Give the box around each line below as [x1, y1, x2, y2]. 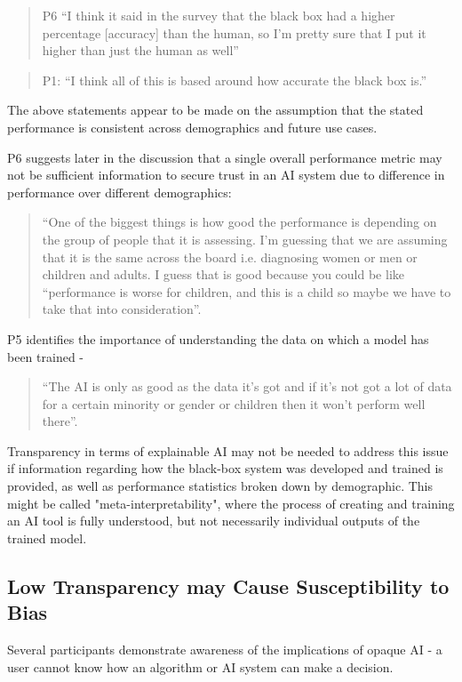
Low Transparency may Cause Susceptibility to [7, 572, 450, 599]
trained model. [7, 528, 87, 547]
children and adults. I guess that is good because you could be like [42, 265, 404, 284]
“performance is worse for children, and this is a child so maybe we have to [42, 282, 451, 301]
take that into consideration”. [42, 300, 202, 318]
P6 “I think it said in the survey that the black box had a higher [42, 6, 395, 24]
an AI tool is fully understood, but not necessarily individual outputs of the [7, 511, 420, 530]
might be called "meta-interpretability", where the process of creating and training [7, 493, 455, 512]
